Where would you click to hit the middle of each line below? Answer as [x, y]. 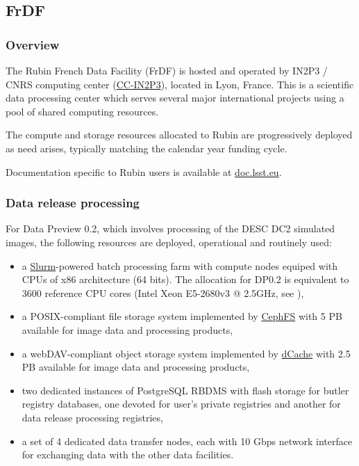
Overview [33, 44]
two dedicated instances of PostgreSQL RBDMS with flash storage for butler [185, 390]
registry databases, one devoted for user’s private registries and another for [181, 404]
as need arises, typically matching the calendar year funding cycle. [147, 148]
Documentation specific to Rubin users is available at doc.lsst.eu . [144, 171]
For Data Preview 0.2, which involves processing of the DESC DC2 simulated [170, 228]
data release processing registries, [92, 417]
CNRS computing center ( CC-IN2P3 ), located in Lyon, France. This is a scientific [180, 84]
